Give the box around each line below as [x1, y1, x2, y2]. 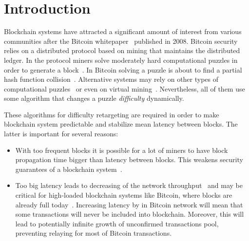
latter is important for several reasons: [4, 129, 118, 139]
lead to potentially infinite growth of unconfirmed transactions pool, [15, 218, 219, 228]
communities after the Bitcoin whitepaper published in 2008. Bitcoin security [4, 36, 238, 46]
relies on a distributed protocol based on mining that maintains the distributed [4, 45, 240, 56]
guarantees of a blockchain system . [15, 164, 122, 174]
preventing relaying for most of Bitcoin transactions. [15, 228, 172, 238]
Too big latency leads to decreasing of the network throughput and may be [15, 180, 243, 190]
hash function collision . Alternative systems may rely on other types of [4, 74, 219, 84]
